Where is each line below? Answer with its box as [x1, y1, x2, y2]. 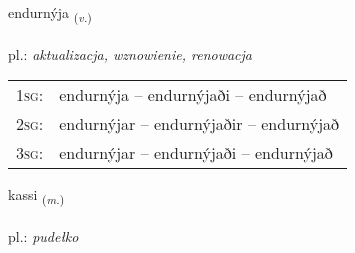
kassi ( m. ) [8, 184, 65, 208]
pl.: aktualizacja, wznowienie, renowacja [8, 43, 252, 64]
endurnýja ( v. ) [8, 2, 92, 25]
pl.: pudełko [8, 226, 79, 247]
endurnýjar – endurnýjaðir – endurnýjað [59, 112, 340, 136]
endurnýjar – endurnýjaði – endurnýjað [59, 141, 333, 165]
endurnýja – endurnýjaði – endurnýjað [59, 83, 327, 107]
